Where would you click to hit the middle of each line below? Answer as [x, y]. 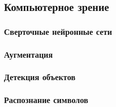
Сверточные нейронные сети [58, 31]
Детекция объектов [40, 77]
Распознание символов [46, 100]
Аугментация [29, 54]
